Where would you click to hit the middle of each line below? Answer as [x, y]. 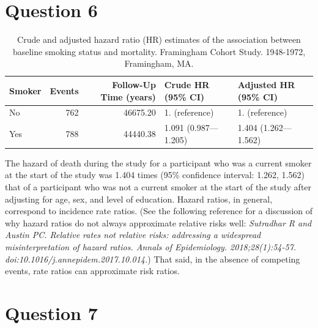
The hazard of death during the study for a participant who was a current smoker [158, 162]
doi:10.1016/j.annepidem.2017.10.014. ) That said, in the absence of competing [153, 259]
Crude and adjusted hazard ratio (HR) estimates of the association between [159, 39]
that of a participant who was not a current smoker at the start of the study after [158, 187]
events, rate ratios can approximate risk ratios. [92, 271]
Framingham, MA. [159, 63]
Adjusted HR [266, 84]
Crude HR [187, 84]
